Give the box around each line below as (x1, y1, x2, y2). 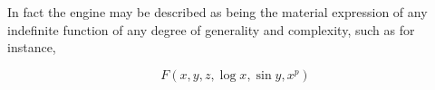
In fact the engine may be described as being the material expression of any (7, 3, 428, 21)
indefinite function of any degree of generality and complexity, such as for (7, 20, 415, 39)
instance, (7, 38, 56, 57)
